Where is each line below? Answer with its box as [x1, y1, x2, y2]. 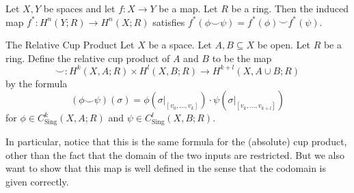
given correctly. [5, 174, 69, 188]
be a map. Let [159, 1, 218, 15]
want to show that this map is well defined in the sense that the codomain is [5, 161, 327, 175]
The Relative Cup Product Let [5, 38, 135, 52]
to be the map [212, 50, 272, 65]
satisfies [152, 14, 185, 29]
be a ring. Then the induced [231, 1, 349, 15]
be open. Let [257, 38, 310, 52]
